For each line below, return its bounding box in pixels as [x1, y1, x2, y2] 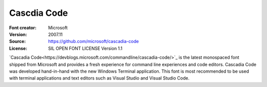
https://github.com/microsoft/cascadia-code [48, 39, 139, 44]
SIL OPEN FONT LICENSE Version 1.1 [48, 45, 123, 51]
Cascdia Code [9, 7, 68, 18]
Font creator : [9, 25, 37, 31]
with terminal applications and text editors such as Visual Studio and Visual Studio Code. [9, 75, 190, 81]
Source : [9, 39, 26, 44]
